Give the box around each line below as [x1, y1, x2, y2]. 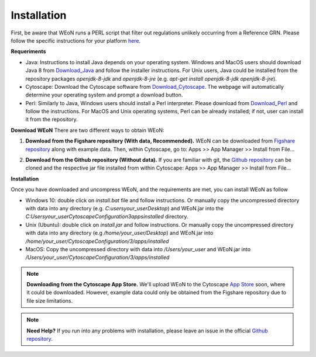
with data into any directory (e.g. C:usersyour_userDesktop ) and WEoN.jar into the [25, 205, 224, 212]
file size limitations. [26, 297, 73, 304]
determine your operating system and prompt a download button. [25, 91, 183, 99]
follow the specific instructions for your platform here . [11, 37, 141, 44]
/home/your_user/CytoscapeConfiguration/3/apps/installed [25, 237, 169, 245]
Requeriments [11, 48, 46, 55]
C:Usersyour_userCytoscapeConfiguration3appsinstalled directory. [25, 213, 188, 220]
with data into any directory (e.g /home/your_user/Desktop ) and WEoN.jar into [25, 230, 214, 237]
